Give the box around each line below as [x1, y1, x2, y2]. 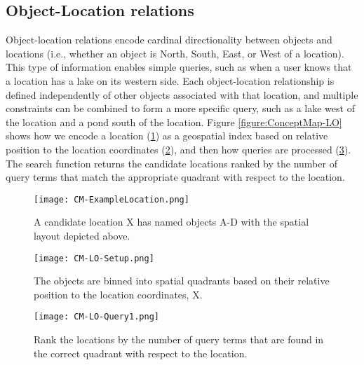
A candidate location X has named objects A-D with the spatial [34, 214, 309, 229]
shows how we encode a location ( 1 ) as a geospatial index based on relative [6, 128, 328, 143]
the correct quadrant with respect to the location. [34, 345, 248, 360]
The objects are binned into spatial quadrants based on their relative [34, 273, 330, 288]
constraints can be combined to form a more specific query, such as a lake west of [6, 101, 355, 116]
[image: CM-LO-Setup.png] [34, 253, 154, 263]
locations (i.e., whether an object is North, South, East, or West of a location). [6, 46, 344, 60]
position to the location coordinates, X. [34, 287, 203, 301]
